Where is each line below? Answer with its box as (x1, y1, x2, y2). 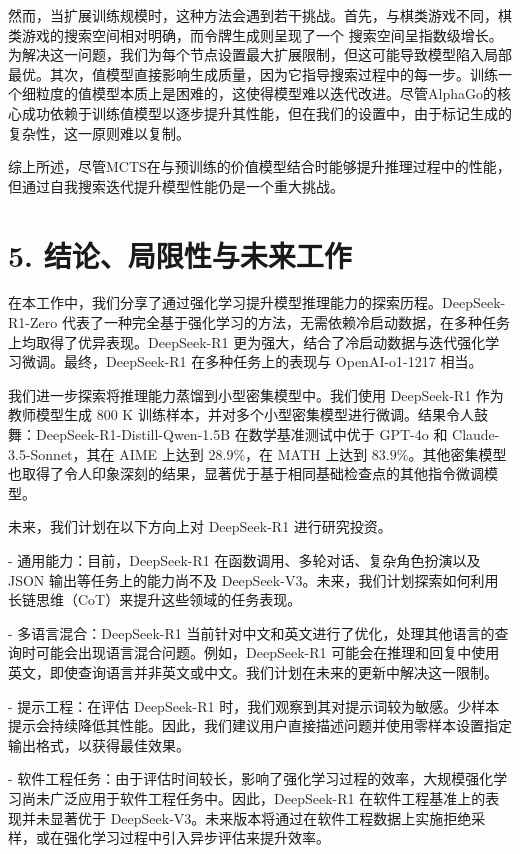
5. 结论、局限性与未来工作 (8, 234, 352, 275)
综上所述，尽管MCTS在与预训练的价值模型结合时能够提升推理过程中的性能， (8, 156, 511, 177)
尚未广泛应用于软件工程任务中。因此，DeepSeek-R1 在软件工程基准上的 (21, 787, 486, 808)
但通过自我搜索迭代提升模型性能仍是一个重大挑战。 (8, 175, 344, 196)
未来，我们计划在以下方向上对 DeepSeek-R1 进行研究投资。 (8, 516, 392, 537)
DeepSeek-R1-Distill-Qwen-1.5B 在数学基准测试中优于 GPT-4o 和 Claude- (35, 424, 500, 445)
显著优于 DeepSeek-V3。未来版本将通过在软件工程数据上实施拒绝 (49, 807, 472, 828)
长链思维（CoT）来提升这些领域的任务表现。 (8, 589, 302, 610)
